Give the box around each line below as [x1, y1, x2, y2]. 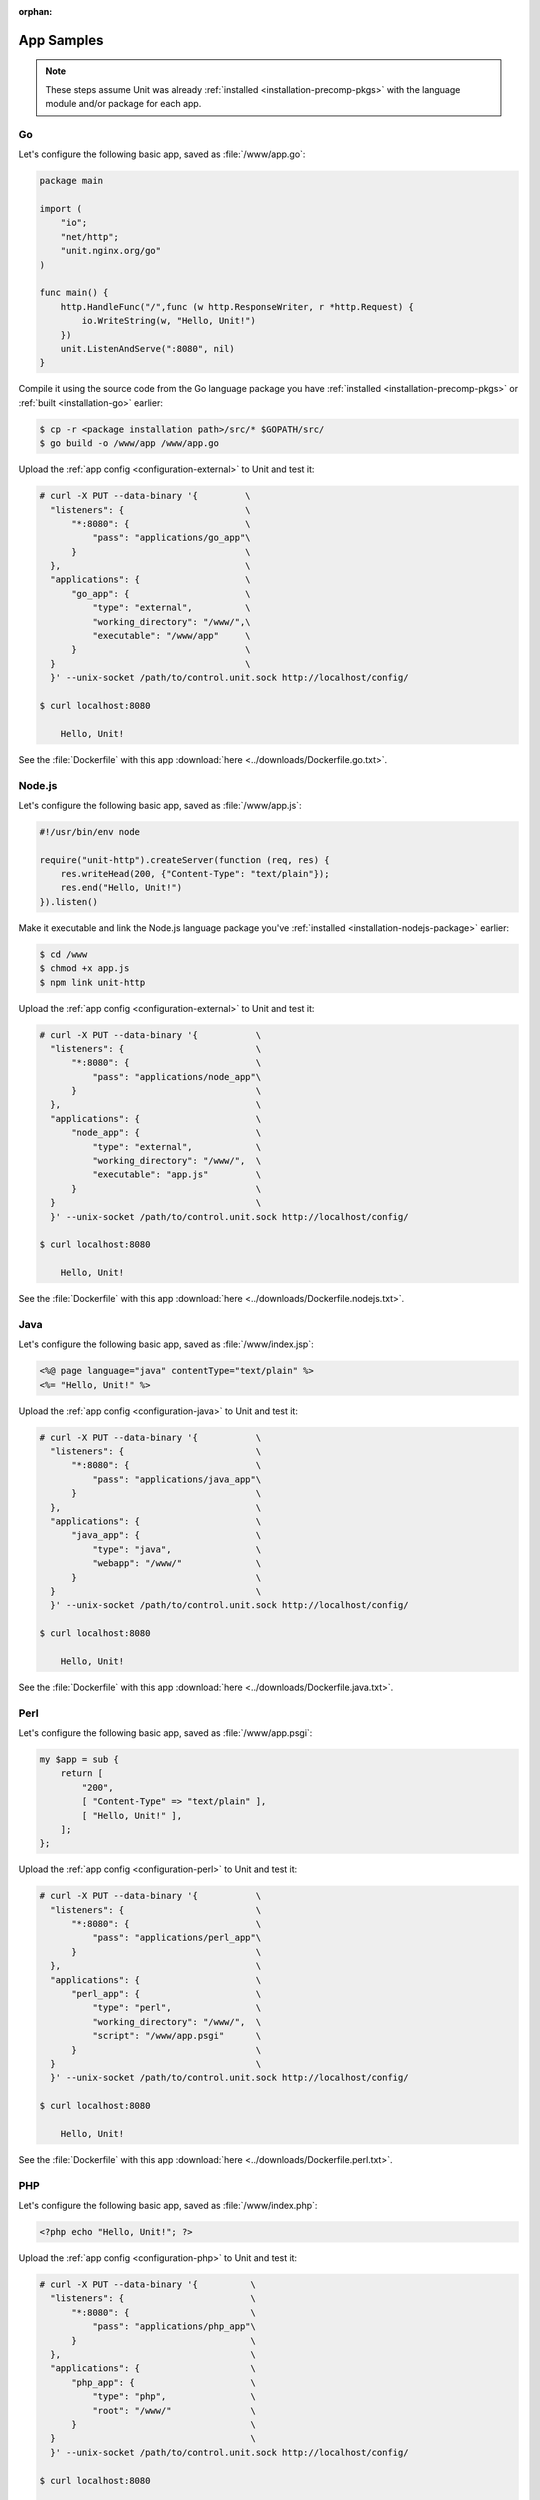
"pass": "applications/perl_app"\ [91, 1932, 262, 1944]
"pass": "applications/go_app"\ [91, 532, 251, 544]
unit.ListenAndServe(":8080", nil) [60, 343, 235, 354]
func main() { [39, 287, 109, 299]
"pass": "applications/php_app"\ [91, 2321, 257, 2332]
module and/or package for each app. [45, 98, 202, 110]
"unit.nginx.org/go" [60, 245, 162, 257]
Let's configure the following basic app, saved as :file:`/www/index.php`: [18, 2200, 318, 2212]
